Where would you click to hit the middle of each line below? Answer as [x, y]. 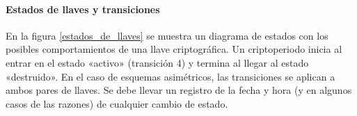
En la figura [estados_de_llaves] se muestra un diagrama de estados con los [167, 35]
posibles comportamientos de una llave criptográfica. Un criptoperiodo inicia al [174, 49]
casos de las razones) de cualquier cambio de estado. [117, 103]
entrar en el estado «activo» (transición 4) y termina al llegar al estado [157, 62]
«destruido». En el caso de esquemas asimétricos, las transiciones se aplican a [170, 76]
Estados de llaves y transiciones [83, 9]
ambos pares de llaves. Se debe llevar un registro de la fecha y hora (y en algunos [179, 90]
